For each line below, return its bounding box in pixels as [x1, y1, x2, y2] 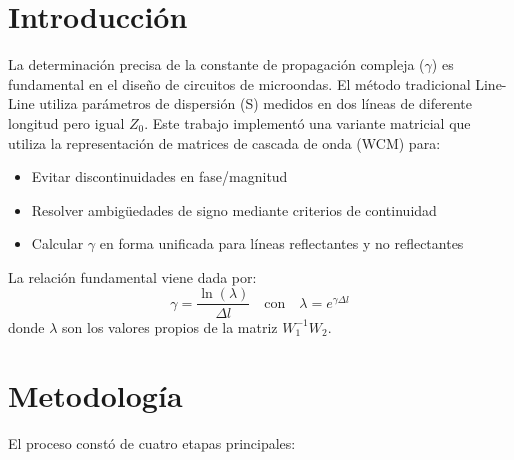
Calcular [31, 233, 84, 254]
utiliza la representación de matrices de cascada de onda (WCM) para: [8, 132, 441, 153]
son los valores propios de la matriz [62, 316, 278, 337]
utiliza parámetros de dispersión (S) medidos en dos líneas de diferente [39, 93, 472, 114]
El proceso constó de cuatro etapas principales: [8, 433, 296, 454]
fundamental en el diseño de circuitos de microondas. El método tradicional [8, 73, 471, 94]
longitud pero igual [8, 112, 125, 133]
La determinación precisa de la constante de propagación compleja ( [8, 54, 425, 75]
